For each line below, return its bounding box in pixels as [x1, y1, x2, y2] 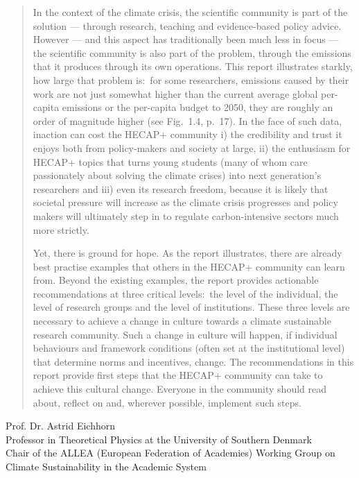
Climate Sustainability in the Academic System [6, 459, 207, 473]
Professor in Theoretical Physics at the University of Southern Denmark [6, 432, 312, 446]
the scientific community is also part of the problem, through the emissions [33, 45, 351, 60]
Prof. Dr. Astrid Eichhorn [6, 418, 115, 433]
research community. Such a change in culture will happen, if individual [33, 327, 338, 341]
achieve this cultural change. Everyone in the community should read [33, 382, 326, 396]
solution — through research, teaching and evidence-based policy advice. [33, 18, 342, 33]
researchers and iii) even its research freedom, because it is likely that [33, 181, 329, 196]
